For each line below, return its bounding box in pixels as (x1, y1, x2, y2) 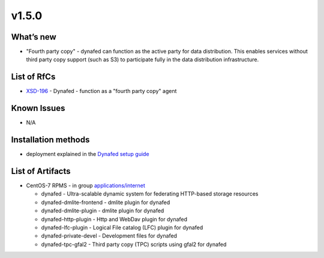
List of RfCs (11, 72, 56, 82)
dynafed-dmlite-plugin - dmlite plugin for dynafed (41, 207, 164, 214)
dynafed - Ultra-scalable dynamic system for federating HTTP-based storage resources (41, 190, 259, 197)
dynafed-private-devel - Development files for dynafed (41, 232, 177, 239)
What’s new (11, 32, 56, 42)
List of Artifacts (11, 166, 71, 176)
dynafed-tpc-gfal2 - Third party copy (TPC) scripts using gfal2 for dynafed (41, 241, 227, 248)
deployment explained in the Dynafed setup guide (26, 151, 149, 158)
